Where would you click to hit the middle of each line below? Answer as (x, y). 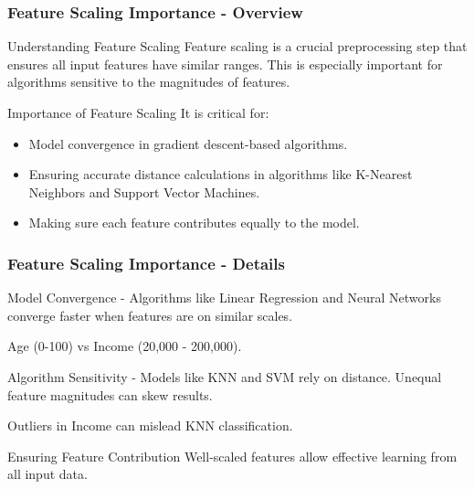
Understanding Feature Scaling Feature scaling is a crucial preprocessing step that (237, 46)
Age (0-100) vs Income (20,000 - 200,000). (125, 346)
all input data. (47, 474)
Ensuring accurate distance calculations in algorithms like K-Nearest (221, 174)
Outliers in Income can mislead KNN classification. (150, 425)
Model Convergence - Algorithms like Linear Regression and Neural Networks (224, 298)
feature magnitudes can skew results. (110, 394)
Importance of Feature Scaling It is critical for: (138, 112)
